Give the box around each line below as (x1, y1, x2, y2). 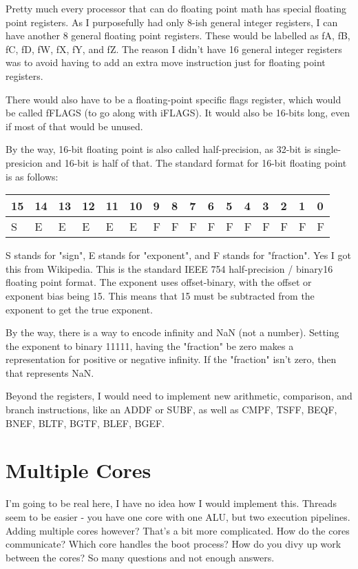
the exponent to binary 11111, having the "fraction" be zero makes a (6, 338, 294, 353)
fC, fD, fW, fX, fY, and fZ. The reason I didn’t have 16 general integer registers (6, 41, 342, 56)
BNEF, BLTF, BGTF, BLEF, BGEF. (6, 415, 165, 430)
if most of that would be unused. (6, 118, 143, 133)
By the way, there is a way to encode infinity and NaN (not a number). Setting (6, 325, 339, 340)
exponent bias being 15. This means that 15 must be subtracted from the (6, 288, 315, 302)
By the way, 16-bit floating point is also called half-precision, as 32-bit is (6, 142, 311, 156)
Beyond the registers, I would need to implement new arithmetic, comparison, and (6, 389, 352, 403)
